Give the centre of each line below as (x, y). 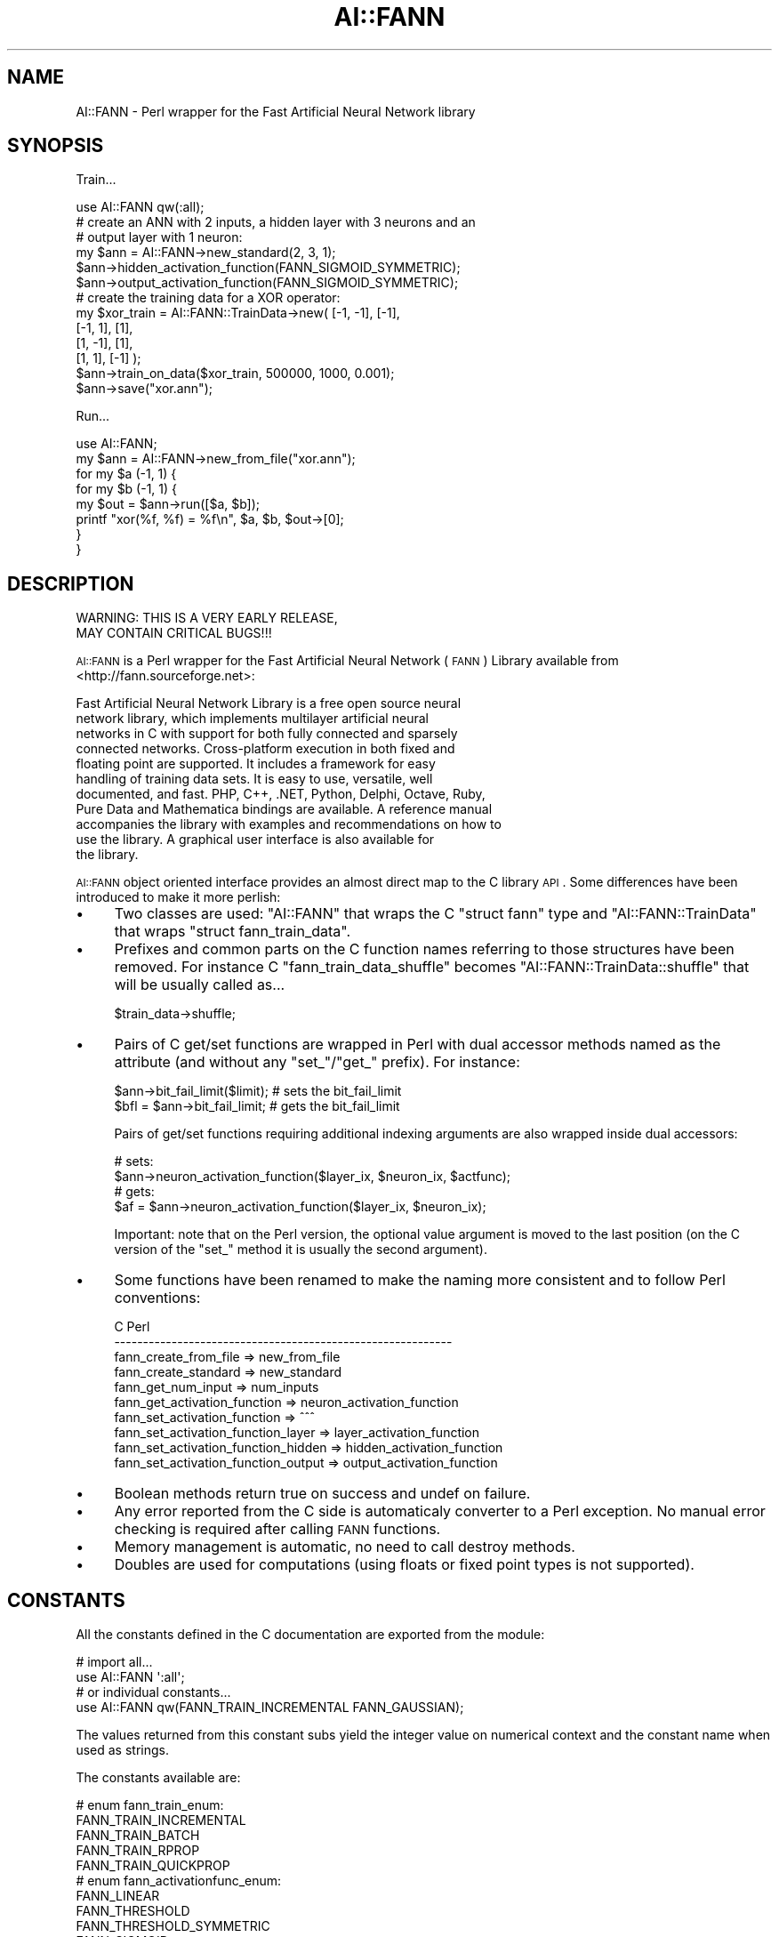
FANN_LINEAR (118, 1896)
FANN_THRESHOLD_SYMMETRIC (173, 1926)
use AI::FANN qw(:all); (140, 207)
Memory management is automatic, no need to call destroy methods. (345, 1547)
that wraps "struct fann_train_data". (233, 932)
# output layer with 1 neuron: (159, 237)
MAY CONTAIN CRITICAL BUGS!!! (174, 633)
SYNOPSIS (56, 146)
